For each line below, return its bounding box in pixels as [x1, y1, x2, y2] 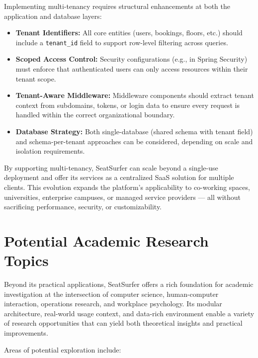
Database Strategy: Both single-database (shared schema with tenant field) [15, 126, 253, 136]
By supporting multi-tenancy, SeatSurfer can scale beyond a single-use [4, 162, 218, 173]
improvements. [4, 328, 48, 338]
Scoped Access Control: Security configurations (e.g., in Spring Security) [15, 54, 248, 64]
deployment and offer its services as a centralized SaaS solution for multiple [4, 172, 234, 182]
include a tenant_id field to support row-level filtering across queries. [15, 37, 228, 47]
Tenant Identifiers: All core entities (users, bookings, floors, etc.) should [15, 27, 243, 38]
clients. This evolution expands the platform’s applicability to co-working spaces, [4, 181, 250, 192]
